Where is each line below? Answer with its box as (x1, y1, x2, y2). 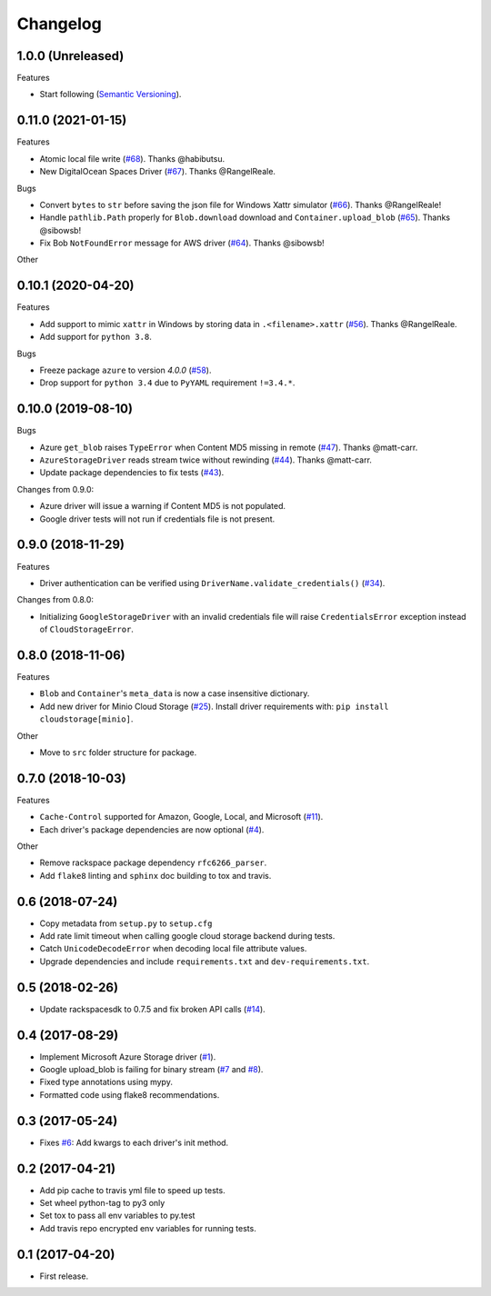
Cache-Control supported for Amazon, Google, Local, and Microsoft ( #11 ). (39, 812, 324, 822)
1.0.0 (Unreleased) (16, 48, 125, 64)
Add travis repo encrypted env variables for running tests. (39, 1222, 256, 1233)
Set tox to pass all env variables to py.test (39, 1210, 195, 1221)
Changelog (16, 14, 102, 34)
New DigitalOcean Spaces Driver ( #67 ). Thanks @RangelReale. (39, 166, 276, 177)
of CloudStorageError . (39, 623, 134, 635)
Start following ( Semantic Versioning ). (39, 89, 182, 100)
